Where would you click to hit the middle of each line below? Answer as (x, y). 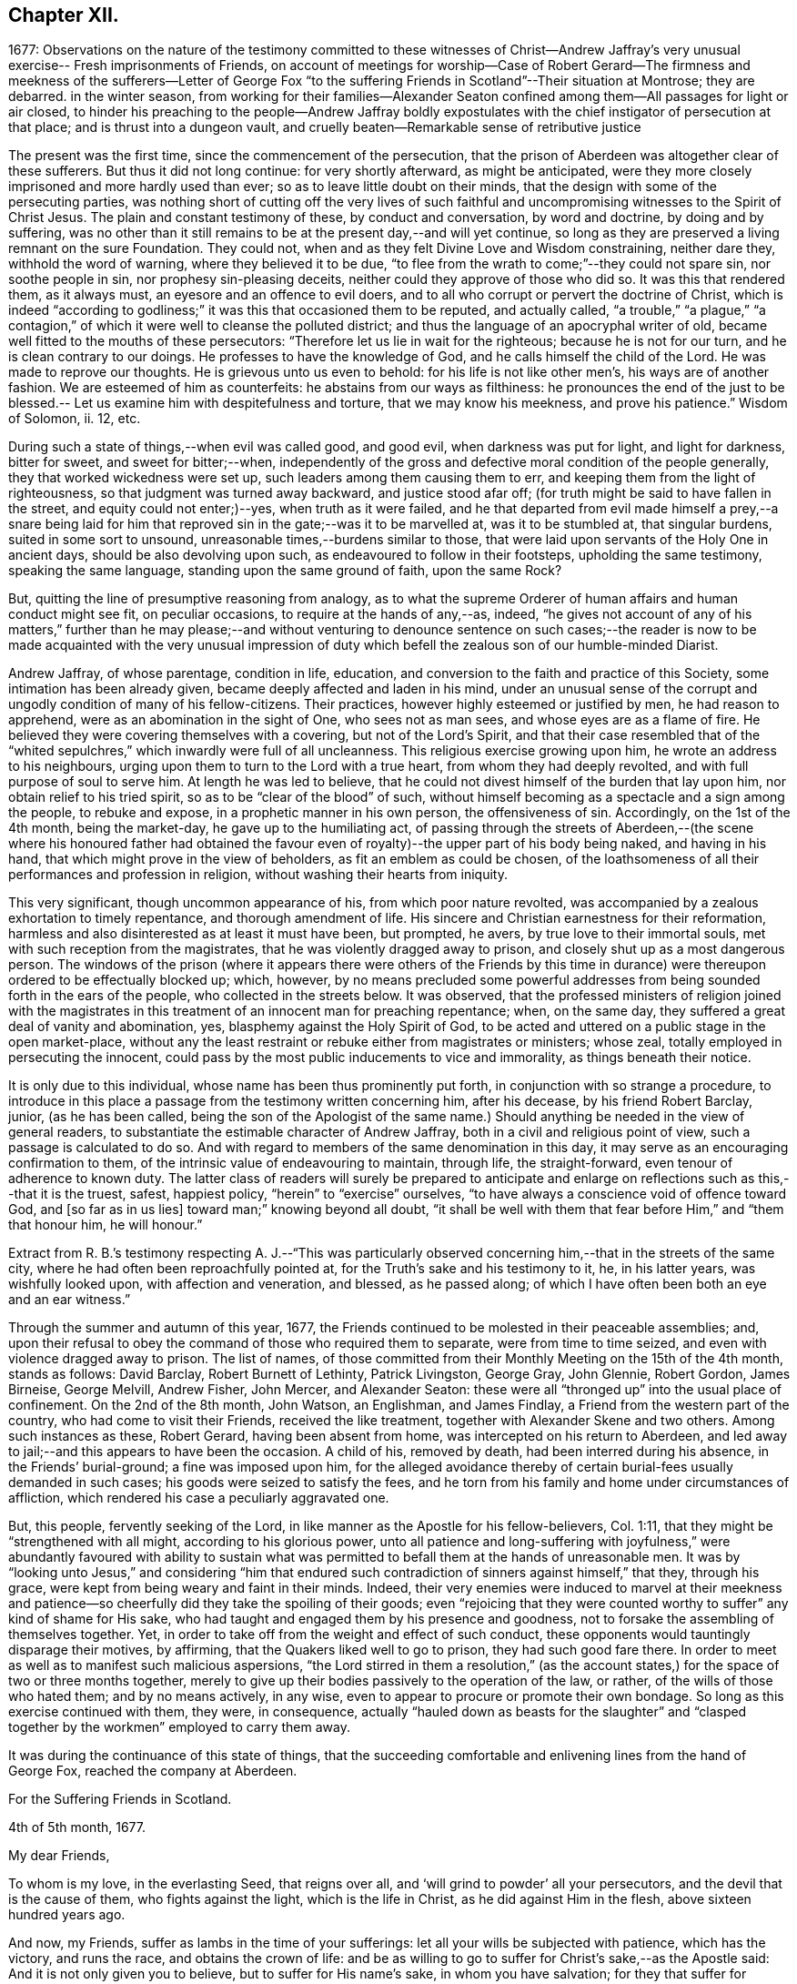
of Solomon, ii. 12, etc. (75, 419)
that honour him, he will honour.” (106, 1225)
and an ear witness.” (70, 1300)
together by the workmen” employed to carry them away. (179, 1727)
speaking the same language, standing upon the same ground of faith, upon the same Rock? (285, 571)
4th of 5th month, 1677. (77, 1827)
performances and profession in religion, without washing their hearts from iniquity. (258, 875)
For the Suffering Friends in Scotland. (120, 1799)
